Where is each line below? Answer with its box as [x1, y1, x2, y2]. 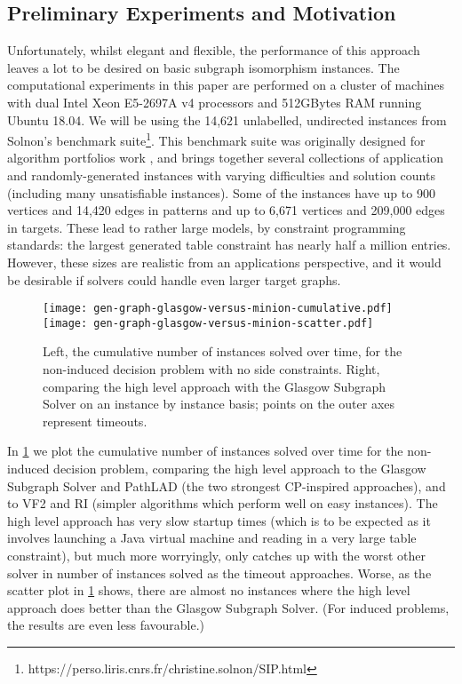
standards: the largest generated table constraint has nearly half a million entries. [7, 235, 451, 254]
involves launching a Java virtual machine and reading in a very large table [7, 529, 417, 547]
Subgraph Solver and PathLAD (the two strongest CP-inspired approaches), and [7, 476, 446, 495]
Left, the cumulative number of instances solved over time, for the [43, 342, 402, 361]
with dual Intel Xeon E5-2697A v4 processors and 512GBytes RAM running [7, 92, 422, 111]
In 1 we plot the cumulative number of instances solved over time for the [7, 441, 403, 460]
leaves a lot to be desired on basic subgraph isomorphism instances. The [7, 58, 400, 76]
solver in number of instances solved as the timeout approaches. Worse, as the [7, 563, 432, 582]
